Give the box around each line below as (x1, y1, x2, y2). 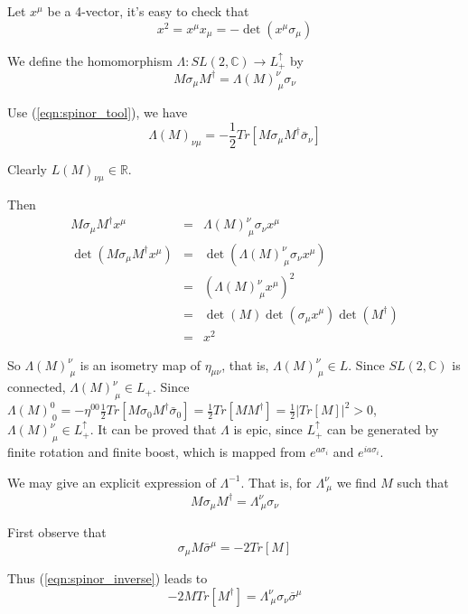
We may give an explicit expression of (7, 472, 216, 491)
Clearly (7, 160, 47, 179)
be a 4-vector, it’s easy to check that (47, 2, 249, 20)
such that (397, 472, 449, 491)
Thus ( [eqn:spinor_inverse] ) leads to (7, 569, 208, 588)
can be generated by (327, 420, 439, 439)
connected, (7, 377, 66, 396)
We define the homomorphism (7, 51, 173, 70)
